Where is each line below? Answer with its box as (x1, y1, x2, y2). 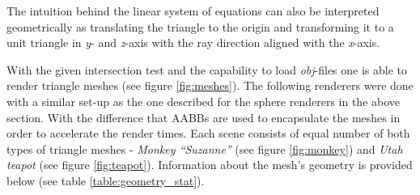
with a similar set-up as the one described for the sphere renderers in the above (6, 92, 401, 109)
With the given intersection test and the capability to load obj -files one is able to (6, 61, 408, 78)
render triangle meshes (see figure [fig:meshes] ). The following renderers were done (6, 77, 414, 94)
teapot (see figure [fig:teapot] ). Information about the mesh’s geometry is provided (6, 156, 413, 173)
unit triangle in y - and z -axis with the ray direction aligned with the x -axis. (6, 34, 380, 51)
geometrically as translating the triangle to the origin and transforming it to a (6, 18, 394, 35)
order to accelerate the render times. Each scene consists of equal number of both (6, 125, 410, 142)
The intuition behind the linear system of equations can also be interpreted (6, 2, 380, 19)
